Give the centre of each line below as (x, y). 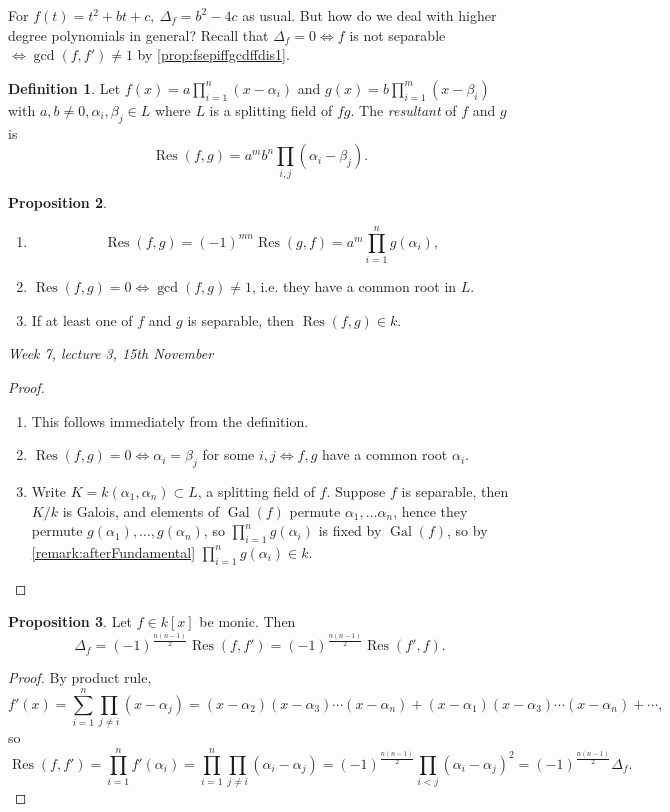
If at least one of (82, 319)
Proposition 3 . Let (70, 621)
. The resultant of (403, 109)
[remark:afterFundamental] (113, 551)
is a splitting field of (271, 109)
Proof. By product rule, (80, 677)
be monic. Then (247, 621)
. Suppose (356, 490)
